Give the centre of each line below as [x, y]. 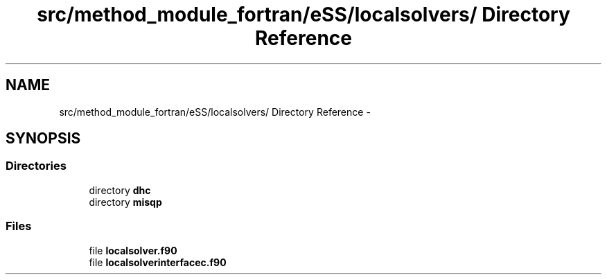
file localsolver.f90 [133, 250]
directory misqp [125, 202]
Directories [36, 166]
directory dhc [120, 190]
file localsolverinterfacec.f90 [158, 262]
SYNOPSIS [43, 139]
